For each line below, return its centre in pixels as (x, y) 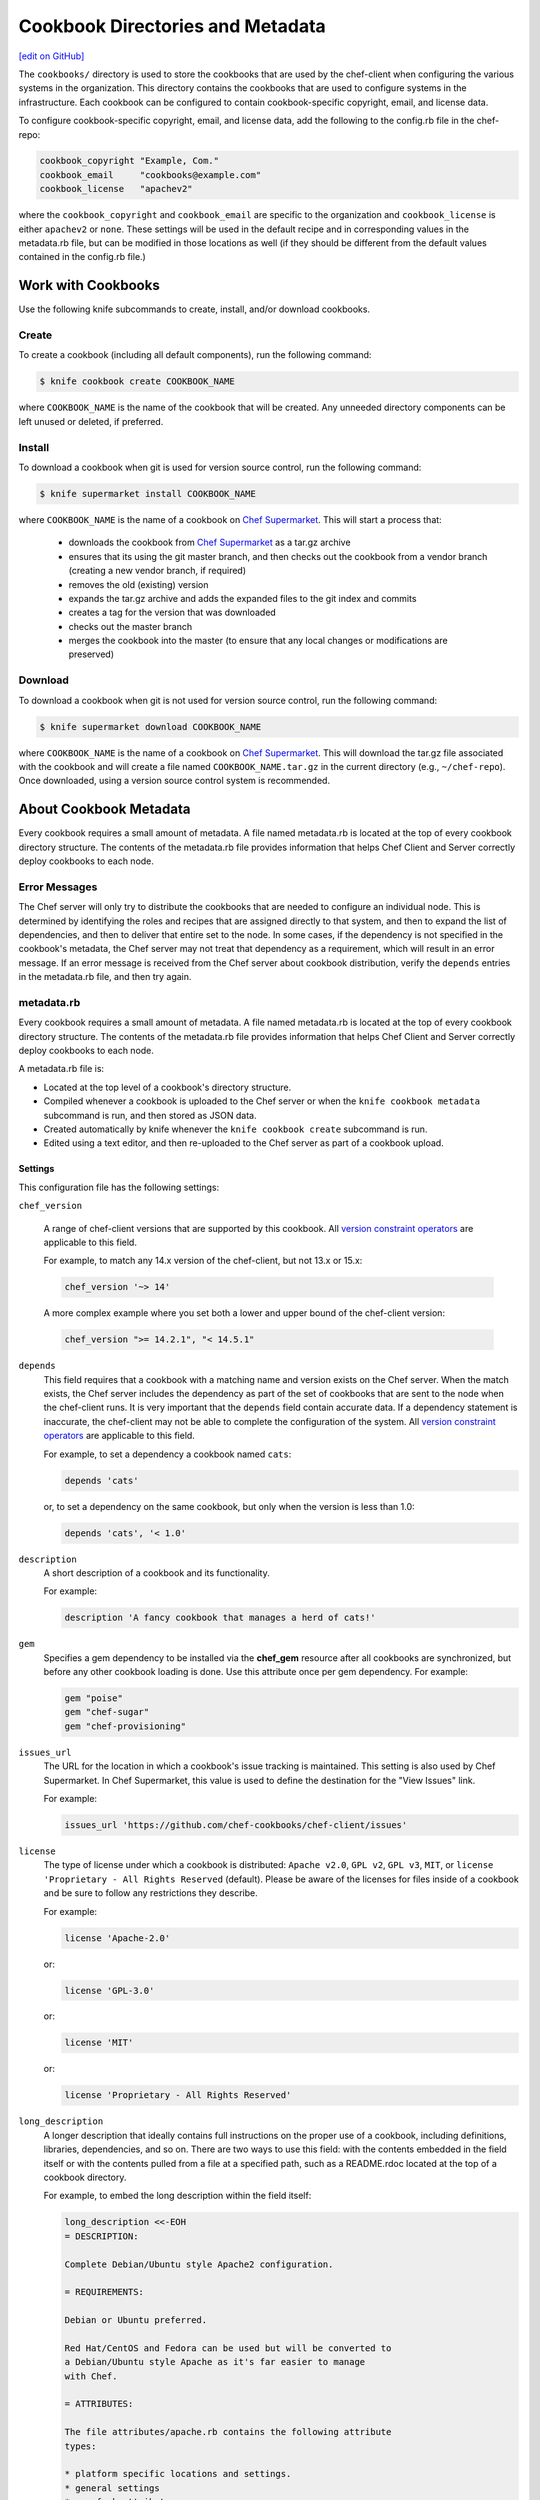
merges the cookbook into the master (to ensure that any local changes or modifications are (258, 641)
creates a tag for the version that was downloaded (172, 612)
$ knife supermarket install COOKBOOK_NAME (148, 493)
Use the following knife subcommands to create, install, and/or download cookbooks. (194, 309)
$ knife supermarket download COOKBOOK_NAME (150, 726)
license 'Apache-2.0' (117, 1938)
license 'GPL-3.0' (109, 1990)
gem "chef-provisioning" (125, 1726)
